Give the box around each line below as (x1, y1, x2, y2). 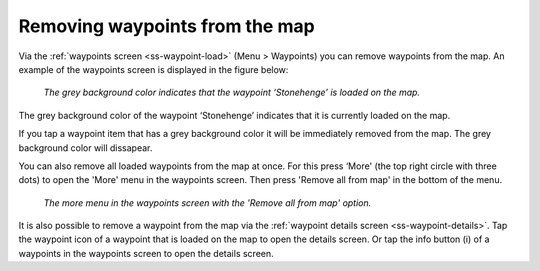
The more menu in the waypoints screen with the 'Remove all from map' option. (43, 196, 372, 209)
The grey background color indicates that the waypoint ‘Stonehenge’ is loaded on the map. (43, 86, 420, 99)
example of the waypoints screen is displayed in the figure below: (18, 63, 289, 75)
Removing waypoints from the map (18, 15, 315, 37)
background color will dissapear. (18, 141, 153, 154)
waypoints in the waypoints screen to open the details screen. (18, 247, 274, 259)
